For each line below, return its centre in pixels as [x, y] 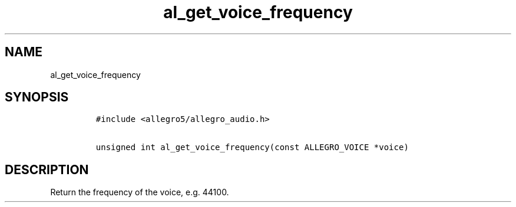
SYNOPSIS [37, 97]
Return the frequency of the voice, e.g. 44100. [140, 192]
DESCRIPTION [47, 169]
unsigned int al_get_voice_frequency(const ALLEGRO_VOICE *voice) [252, 147]
